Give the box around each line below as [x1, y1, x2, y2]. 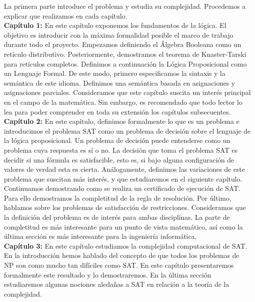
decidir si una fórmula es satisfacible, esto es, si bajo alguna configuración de [4, 154, 234, 164]
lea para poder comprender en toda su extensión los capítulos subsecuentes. [4, 106, 231, 116]
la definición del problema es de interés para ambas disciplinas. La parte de [4, 212, 230, 222]
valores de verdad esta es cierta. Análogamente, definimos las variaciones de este [4, 164, 245, 174]
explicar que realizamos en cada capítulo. [4, 10, 127, 21]
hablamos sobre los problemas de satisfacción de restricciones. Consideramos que [4, 202, 246, 212]
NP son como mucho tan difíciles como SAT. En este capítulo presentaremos [4, 260, 234, 270]
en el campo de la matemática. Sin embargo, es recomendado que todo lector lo [4, 96, 243, 107]
